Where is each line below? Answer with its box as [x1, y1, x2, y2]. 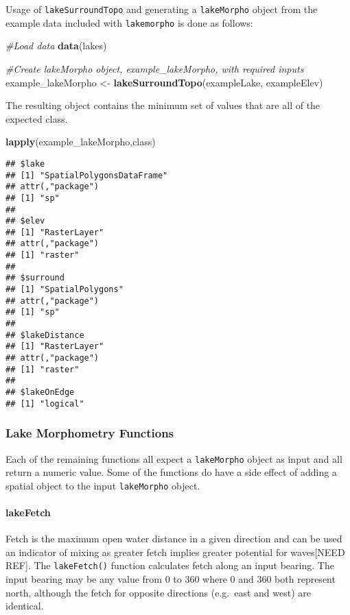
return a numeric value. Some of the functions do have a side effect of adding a [5, 465, 337, 479]
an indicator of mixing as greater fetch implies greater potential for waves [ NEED [5, 544, 345, 559]
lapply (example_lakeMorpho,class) [5, 134, 156, 149]
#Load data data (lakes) [5, 38, 107, 53]
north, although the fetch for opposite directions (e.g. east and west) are [5, 585, 311, 599]
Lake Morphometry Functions [5, 424, 174, 442]
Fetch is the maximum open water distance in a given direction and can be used [5, 531, 342, 546]
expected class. [5, 111, 68, 125]
